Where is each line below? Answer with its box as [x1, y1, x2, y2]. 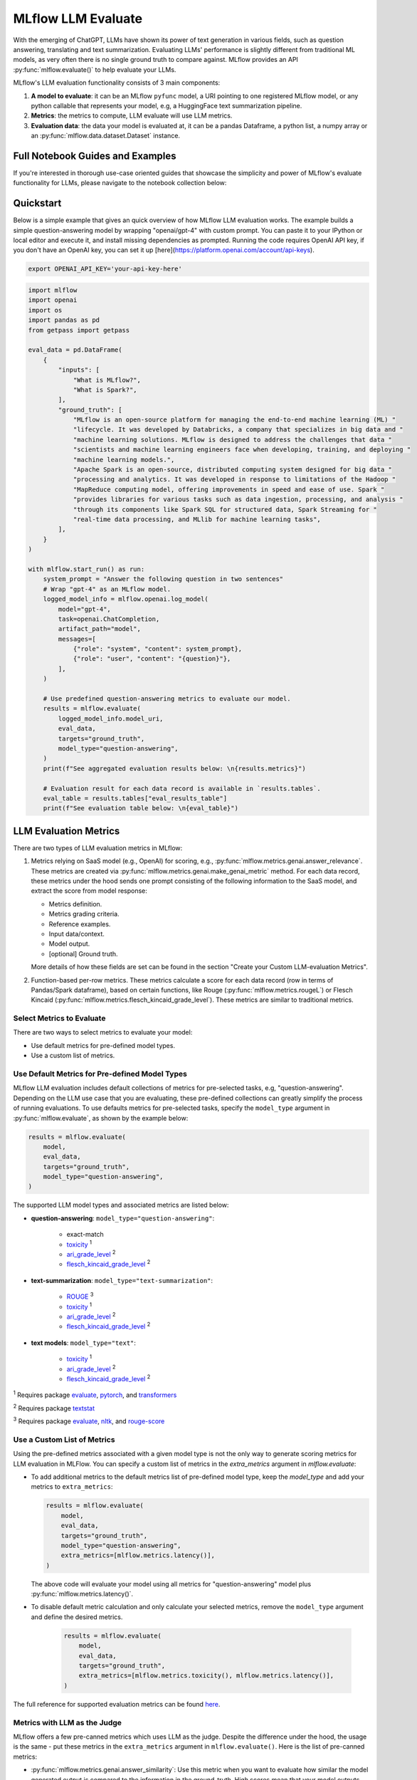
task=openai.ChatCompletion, [58, 614, 160, 623]
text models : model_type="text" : [31, 1339, 137, 1347]
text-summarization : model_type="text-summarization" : [31, 1276, 213, 1284]
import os [28, 306, 63, 314]
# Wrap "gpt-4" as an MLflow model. [43, 585, 171, 593]
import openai [28, 296, 78, 304]
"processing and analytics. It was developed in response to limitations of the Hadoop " [73, 476, 396, 483]
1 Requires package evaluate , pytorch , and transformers [13, 1389, 177, 1399]
